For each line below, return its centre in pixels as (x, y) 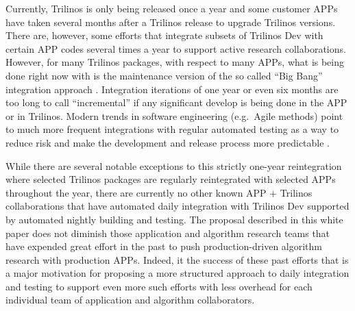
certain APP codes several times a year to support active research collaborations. (176, 48)
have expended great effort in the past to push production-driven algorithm (164, 246)
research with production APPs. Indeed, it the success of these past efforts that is (177, 259)
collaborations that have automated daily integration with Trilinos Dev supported (177, 206)
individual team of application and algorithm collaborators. (130, 300)
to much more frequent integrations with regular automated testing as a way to (172, 129)
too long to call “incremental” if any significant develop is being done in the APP (176, 102)
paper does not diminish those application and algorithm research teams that (168, 233)
